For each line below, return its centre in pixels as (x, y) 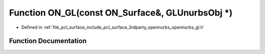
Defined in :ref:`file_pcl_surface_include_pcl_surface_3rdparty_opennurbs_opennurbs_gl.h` (113, 27)
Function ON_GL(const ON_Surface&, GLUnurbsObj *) (121, 13)
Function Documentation (48, 41)
